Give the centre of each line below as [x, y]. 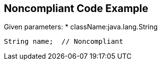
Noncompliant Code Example [76, 8]
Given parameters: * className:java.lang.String [81, 27]
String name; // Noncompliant [64, 42]
